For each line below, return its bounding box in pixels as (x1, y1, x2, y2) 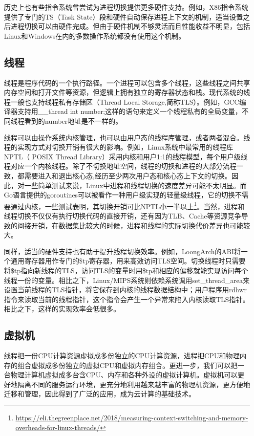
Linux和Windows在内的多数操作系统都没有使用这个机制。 (4, 30, 186, 41)
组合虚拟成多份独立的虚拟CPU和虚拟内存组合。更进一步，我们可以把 (17, 360, 238, 370)
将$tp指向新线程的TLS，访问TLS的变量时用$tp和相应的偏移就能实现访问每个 (4, 265, 248, 275)
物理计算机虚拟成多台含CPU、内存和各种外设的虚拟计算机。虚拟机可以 (10, 370, 238, 380)
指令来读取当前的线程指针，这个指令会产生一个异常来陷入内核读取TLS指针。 (4, 294, 250, 304)
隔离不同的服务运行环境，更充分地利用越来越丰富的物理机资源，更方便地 (17, 379, 250, 389)
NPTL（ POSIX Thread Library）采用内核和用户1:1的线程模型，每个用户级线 (4, 151, 248, 161)
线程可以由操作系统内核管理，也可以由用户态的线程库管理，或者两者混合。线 (4, 132, 250, 142)
